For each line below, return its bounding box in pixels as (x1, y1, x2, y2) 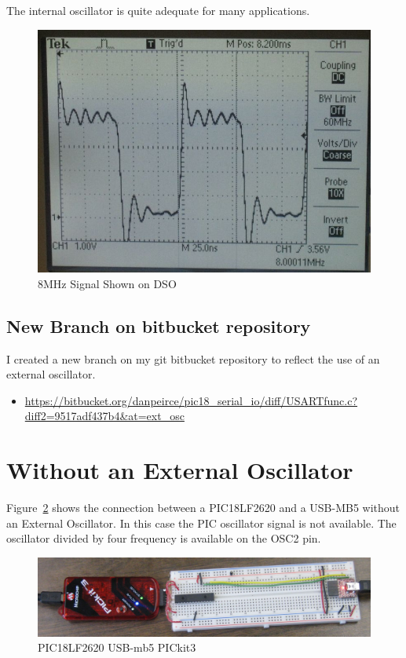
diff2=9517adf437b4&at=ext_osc (24, 408, 185, 424)
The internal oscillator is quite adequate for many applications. (6, 2, 310, 18)
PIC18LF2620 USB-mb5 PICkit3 (38, 639, 196, 656)
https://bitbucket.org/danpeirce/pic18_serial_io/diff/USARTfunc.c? (24, 392, 358, 408)
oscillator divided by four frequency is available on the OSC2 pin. (6, 530, 321, 547)
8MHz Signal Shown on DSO (38, 275, 177, 291)
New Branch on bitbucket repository (6, 313, 311, 338)
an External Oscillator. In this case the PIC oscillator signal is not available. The (6, 514, 397, 531)
